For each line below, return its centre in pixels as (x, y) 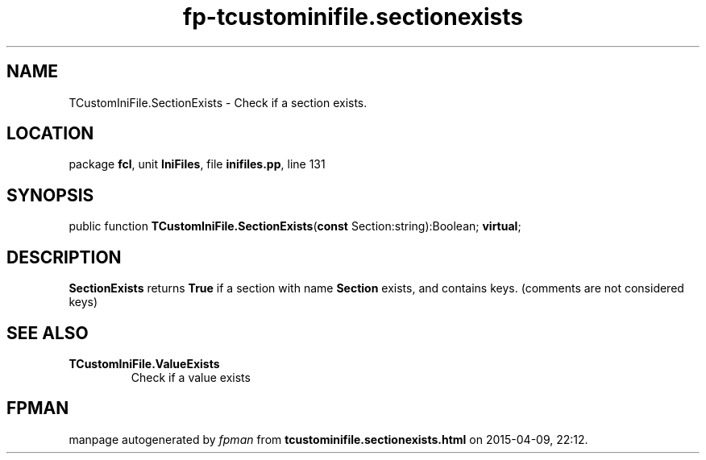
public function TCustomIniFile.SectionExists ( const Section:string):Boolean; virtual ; (295, 226)
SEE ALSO (48, 333)
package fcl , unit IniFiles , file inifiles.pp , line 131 (197, 164)
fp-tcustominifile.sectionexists (353, 17)
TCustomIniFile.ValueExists (144, 363)
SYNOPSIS (50, 195)
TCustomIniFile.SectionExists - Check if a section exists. (218, 102)
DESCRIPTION (64, 257)
